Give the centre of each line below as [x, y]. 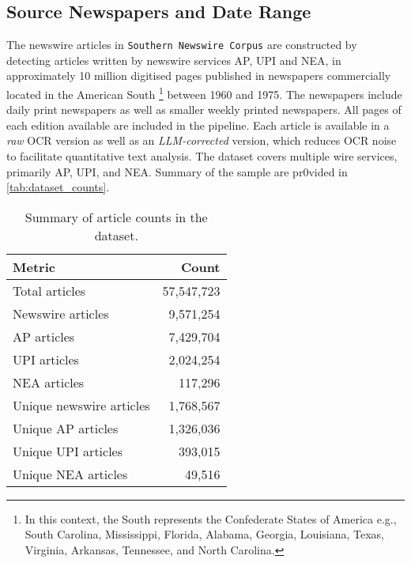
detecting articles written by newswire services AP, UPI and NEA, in [174, 60]
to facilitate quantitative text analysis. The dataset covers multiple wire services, [202, 156]
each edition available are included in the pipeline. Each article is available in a [198, 125]
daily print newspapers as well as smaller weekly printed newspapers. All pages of [204, 110]
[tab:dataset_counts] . [58, 187]
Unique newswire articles [81, 405]
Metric [34, 266]
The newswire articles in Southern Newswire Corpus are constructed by [182, 45]
